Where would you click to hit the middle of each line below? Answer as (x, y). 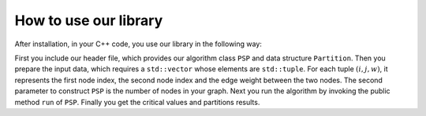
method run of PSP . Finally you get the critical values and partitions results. (137, 102)
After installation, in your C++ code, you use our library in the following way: (138, 44)
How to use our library (89, 20)
